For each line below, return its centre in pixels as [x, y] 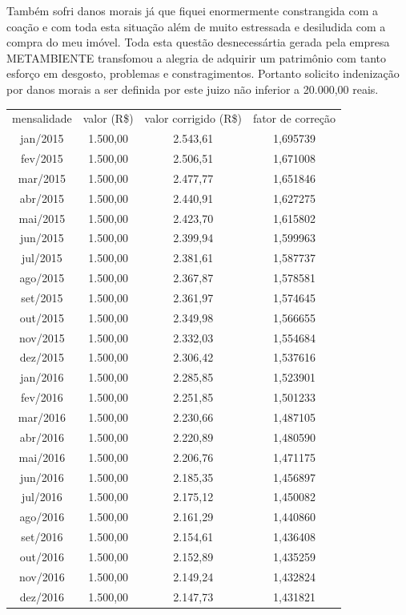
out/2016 [42, 556]
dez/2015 [42, 357]
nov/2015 [42, 337]
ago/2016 [42, 517]
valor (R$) [108, 118]
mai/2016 [42, 457]
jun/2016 [42, 477]
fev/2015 [42, 158]
